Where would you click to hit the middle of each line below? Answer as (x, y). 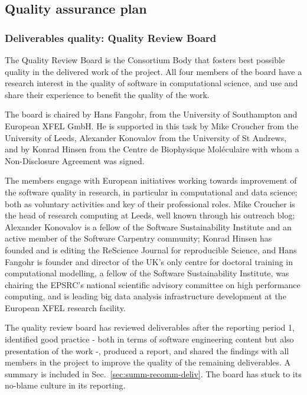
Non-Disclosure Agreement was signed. (75, 160)
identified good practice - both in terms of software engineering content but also (149, 339)
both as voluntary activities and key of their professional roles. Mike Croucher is (150, 203)
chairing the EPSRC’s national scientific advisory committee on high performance (153, 284)
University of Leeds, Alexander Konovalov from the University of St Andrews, (146, 137)
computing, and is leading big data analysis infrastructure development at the (146, 296)
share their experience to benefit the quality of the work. (107, 94)
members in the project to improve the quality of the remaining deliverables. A (148, 362)
